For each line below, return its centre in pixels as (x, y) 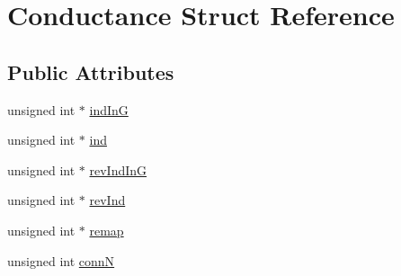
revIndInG (118, 169)
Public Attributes (91, 71)
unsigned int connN (61, 260)
